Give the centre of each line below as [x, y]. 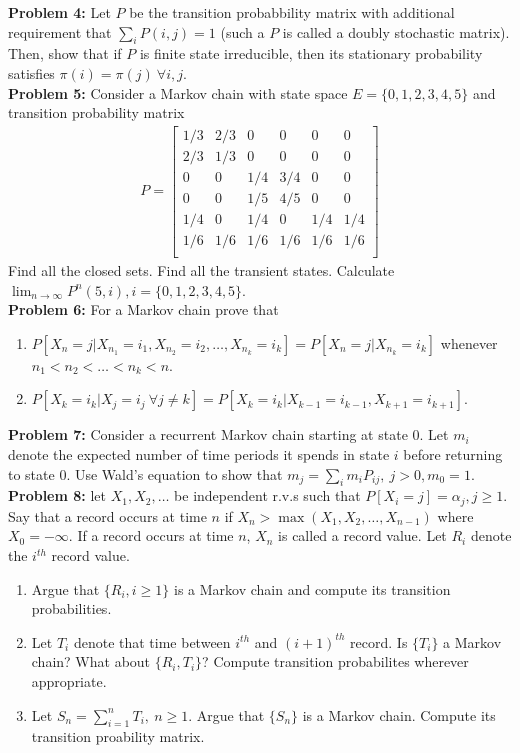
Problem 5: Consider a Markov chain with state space [178, 92]
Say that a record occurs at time [107, 515]
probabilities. [71, 608]
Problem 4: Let [59, 12]
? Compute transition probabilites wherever [335, 661]
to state [31, 473]
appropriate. [69, 680]
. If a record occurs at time [151, 535]
